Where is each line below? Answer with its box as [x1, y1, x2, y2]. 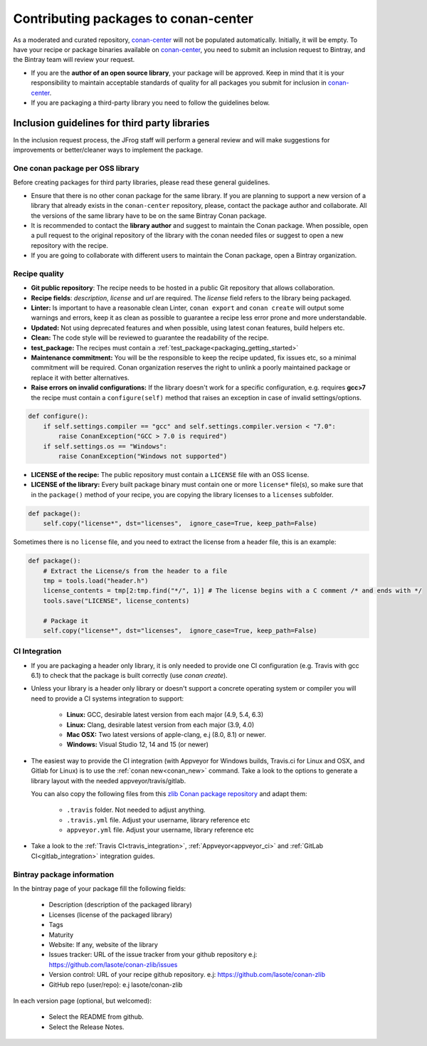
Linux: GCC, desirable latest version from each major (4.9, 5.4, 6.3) [66, 711, 263, 719]
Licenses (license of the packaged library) [48, 910, 173, 919]
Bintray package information [13, 869, 115, 879]
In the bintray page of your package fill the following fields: [13, 884, 186, 893]
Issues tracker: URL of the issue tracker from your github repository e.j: [48, 951, 258, 959]
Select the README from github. [48, 1013, 144, 1021]
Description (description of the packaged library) [48, 901, 192, 909]
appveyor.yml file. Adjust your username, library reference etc [66, 826, 254, 835]
